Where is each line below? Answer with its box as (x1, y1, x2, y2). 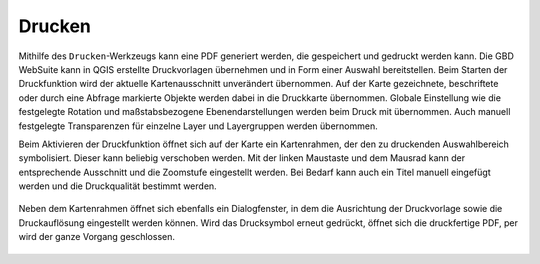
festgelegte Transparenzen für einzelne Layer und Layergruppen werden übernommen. (18, 120, 379, 132)
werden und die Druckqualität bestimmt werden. (18, 180, 217, 192)
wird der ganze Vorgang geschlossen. (18, 231, 175, 243)
